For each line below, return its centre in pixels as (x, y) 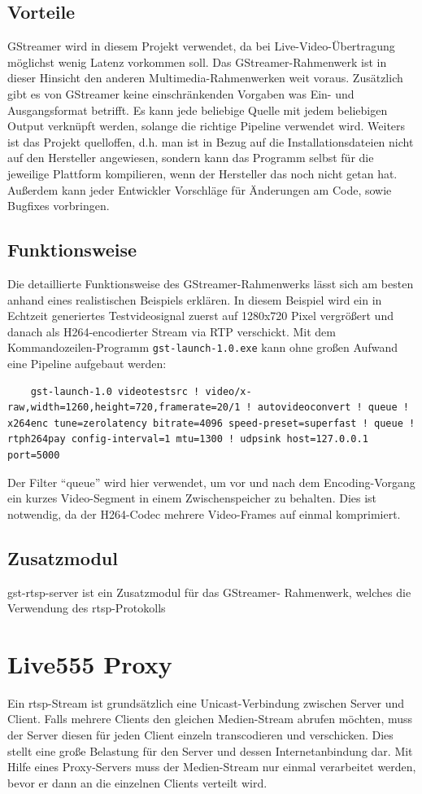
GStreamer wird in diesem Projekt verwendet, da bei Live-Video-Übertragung (201, 46)
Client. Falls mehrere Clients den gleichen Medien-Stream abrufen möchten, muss (210, 719)
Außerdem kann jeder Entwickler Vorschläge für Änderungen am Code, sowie (200, 189)
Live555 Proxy (90, 663)
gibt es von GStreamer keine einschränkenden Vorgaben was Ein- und (181, 93)
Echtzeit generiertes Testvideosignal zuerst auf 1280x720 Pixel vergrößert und (200, 316)
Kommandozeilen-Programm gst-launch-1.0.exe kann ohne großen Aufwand (202, 347)
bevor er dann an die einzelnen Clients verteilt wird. (137, 782)
